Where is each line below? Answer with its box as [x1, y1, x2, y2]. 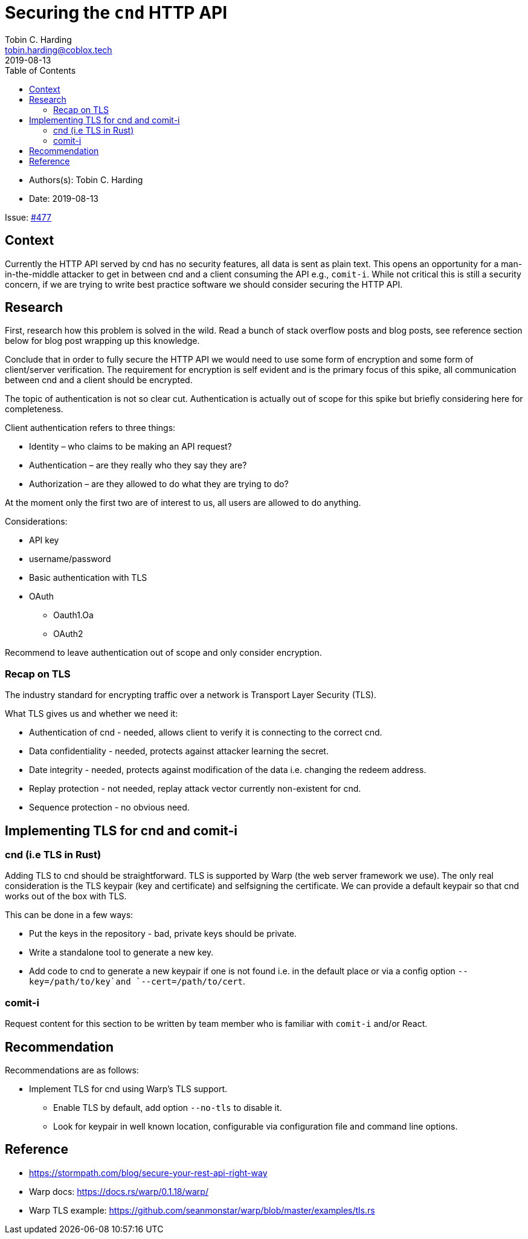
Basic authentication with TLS [29, 572, 147, 583]
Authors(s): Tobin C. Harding [29, 174, 143, 185]
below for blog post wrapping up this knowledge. [5, 335, 200, 346]
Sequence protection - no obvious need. [29, 802, 190, 813]
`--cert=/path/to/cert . [136, 976, 246, 987]
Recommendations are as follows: [5, 1065, 139, 1075]
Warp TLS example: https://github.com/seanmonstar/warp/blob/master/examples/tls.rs [29, 1205, 375, 1215]
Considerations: [5, 516, 68, 527]
